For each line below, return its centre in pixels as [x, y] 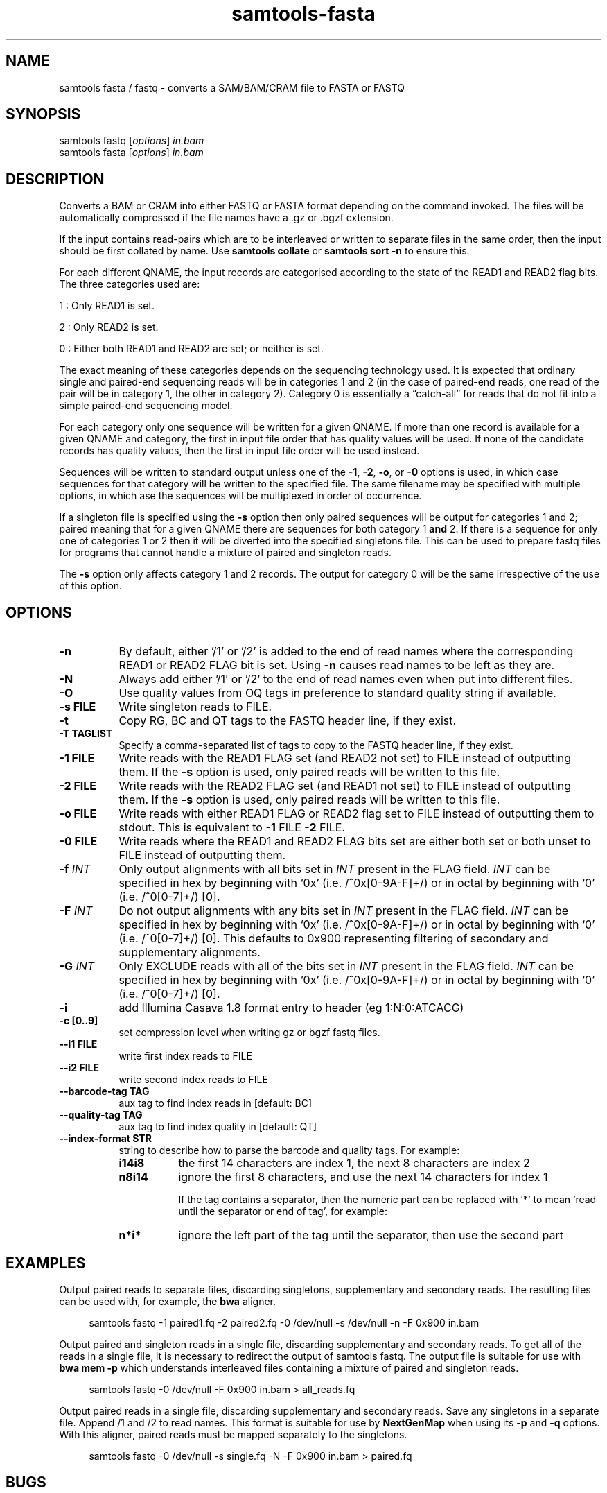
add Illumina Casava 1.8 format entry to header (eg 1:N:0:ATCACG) [291, 1008]
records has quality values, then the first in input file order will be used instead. [239, 451]
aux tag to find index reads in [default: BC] [215, 1103]
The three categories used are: [130, 284]
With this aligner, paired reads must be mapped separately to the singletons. [233, 1434]
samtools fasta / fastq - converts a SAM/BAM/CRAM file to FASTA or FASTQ [232, 87]
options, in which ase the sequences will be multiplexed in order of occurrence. [240, 496]
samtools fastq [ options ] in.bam [132, 141]
